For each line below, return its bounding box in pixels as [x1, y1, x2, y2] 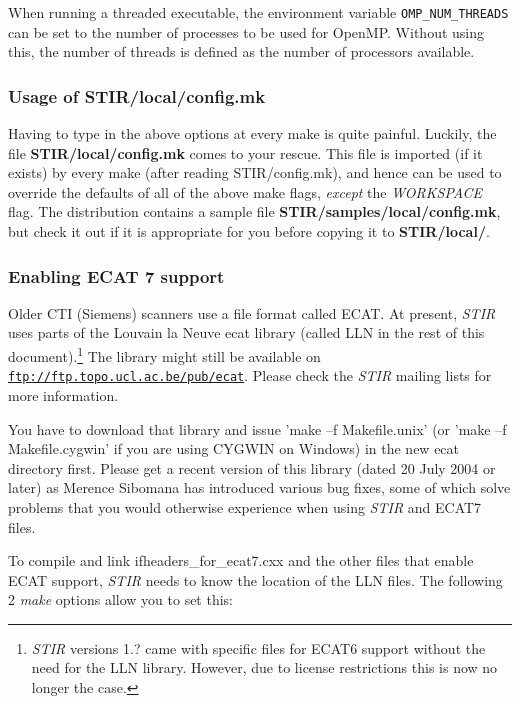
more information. [8, 384, 119, 405]
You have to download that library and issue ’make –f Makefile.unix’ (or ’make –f [8, 418, 507, 439]
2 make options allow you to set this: [8, 589, 234, 610]
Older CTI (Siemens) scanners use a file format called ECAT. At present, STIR [8, 302, 496, 323]
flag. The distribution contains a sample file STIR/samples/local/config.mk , [8, 201, 501, 222]
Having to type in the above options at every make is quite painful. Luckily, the [8, 123, 497, 144]
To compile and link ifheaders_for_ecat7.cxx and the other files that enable [8, 550, 474, 571]
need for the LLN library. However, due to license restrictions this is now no [31, 657, 498, 678]
